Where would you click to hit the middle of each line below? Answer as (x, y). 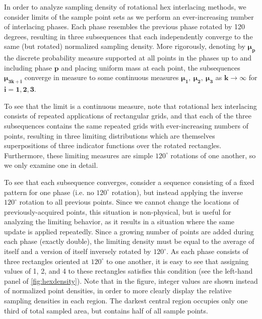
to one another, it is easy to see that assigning (177, 261)
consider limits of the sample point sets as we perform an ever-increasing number (129, 16)
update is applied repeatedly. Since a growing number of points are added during (129, 231)
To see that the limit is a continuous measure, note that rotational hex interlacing (130, 106)
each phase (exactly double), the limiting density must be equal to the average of (129, 241)
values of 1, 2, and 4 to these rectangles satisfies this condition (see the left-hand (128, 271)
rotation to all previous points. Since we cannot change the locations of (129, 202)
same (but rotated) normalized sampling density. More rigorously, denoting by (125, 46)
